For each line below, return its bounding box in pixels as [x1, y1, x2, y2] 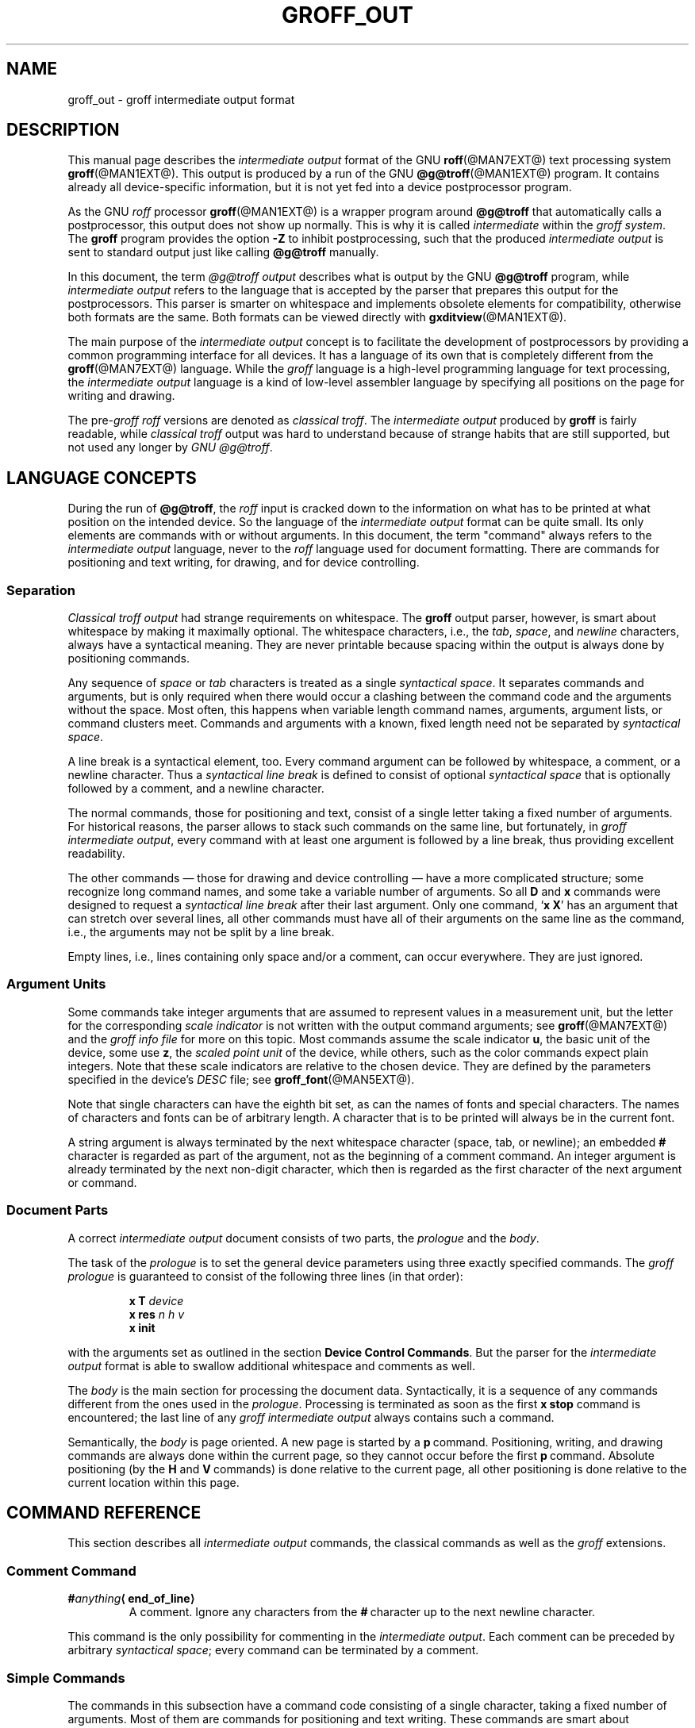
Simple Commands [6, 1669, 125, 1686]
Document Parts [6, 1202, 109, 1219]
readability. [67, 847, 125, 861]
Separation [6, 582, 76, 598]
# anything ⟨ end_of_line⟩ [67, 1592, 195, 1606]
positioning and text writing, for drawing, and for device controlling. [67, 555, 420, 570]
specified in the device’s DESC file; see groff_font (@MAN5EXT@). [67, 1072, 415, 1086]
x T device [129, 1293, 184, 1308]
